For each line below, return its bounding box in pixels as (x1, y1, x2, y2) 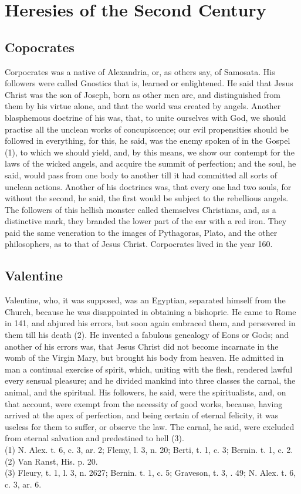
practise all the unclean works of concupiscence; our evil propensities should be (5, 123, 289, 135)
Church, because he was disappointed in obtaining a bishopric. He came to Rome (5, 305, 296, 317)
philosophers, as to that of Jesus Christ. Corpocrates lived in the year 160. (5, 238, 273, 250)
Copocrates (5, 38, 75, 56)
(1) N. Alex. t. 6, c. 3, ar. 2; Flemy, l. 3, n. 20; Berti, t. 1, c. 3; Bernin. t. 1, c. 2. (5, 444, 293, 455)
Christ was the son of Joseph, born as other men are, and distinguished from (5, 88, 280, 100)
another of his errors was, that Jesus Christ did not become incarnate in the (5, 340, 279, 352)
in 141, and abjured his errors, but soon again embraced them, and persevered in (5, 317, 296, 329)
